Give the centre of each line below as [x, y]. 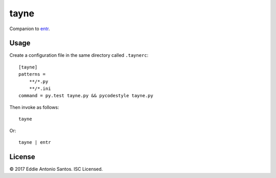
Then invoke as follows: [34, 107]
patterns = [32, 74]
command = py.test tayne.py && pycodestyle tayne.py [86, 96]
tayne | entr [35, 142]
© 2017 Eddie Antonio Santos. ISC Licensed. [56, 169]
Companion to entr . [30, 29]
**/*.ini [40, 89]
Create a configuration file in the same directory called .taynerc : [79, 55]
